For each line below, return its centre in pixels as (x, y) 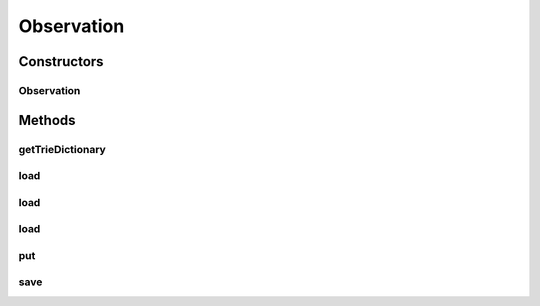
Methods (47, 120)
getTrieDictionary (62, 149)
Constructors (61, 61)
